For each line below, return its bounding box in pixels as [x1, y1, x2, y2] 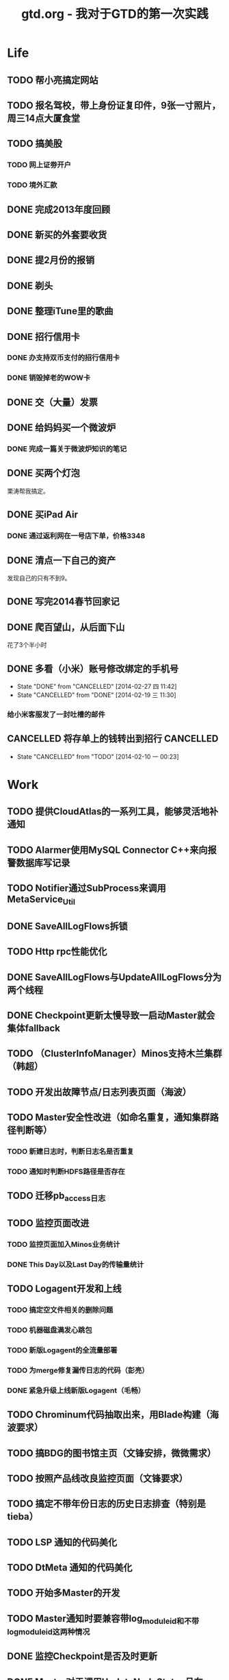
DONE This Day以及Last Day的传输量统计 [7, 1259, 144, 1269]
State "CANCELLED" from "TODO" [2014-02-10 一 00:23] [16, 752, 179, 761]
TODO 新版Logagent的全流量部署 [7, 1345, 118, 1354]
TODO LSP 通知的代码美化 [7, 1536, 118, 1548]
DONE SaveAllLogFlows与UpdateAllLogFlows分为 [7, 971, 222, 983]
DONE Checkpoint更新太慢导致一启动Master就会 [7, 1009, 215, 1021]
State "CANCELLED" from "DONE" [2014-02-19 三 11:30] [16, 691, 176, 699]
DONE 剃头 [7, 280, 53, 291]
